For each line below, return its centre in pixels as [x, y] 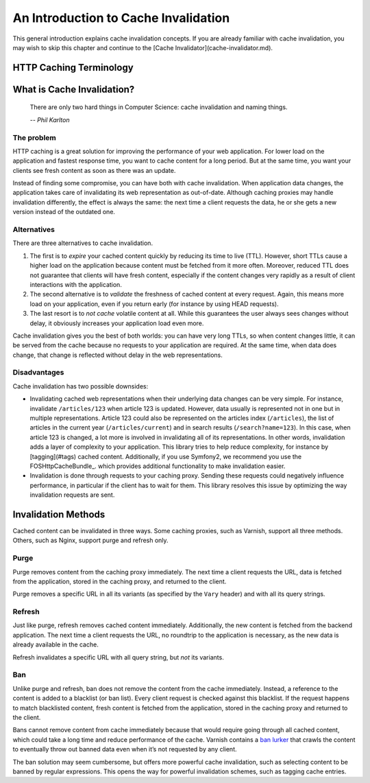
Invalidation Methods [59, 514]
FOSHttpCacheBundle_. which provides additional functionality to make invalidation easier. [158, 466]
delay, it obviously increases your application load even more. [117, 323]
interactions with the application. [76, 284]
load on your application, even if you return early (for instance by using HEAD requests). [154, 304]
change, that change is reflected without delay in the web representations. [118, 355]
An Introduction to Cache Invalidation [121, 18]
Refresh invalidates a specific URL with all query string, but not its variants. [118, 657]
